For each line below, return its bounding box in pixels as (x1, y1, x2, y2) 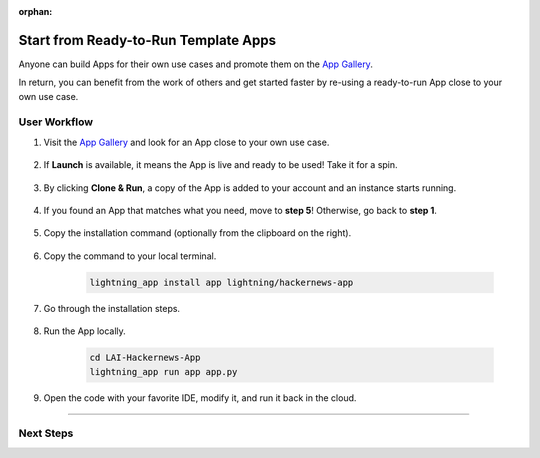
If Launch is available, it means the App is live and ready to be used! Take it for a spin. (43, 159, 399, 171)
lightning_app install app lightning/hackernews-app (89, 276, 354, 288)
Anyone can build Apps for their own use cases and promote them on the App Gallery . (18, 58, 374, 70)
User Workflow (18, 115, 94, 129)
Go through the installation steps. (43, 302, 180, 314)
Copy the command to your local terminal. (43, 250, 217, 262)
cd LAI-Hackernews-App (89, 352, 201, 364)
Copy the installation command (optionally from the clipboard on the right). (43, 227, 352, 239)
